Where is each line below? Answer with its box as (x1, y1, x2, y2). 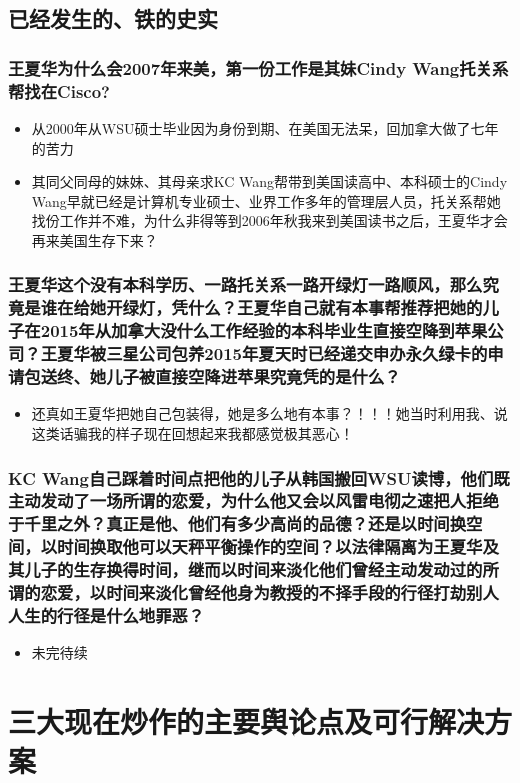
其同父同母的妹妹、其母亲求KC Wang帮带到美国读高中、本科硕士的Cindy (31, 171, 508, 192)
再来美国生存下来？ (31, 229, 158, 250)
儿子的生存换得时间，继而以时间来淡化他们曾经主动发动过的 (24, 557, 483, 582)
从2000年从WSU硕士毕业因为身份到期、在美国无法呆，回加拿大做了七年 (31, 117, 499, 138)
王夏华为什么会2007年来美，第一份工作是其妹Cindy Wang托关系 (8, 55, 509, 80)
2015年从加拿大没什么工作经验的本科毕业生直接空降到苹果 (40, 318, 488, 343)
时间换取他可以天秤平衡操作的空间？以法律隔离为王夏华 (57, 534, 483, 559)
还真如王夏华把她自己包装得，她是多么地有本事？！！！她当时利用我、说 (31, 403, 508, 424)
